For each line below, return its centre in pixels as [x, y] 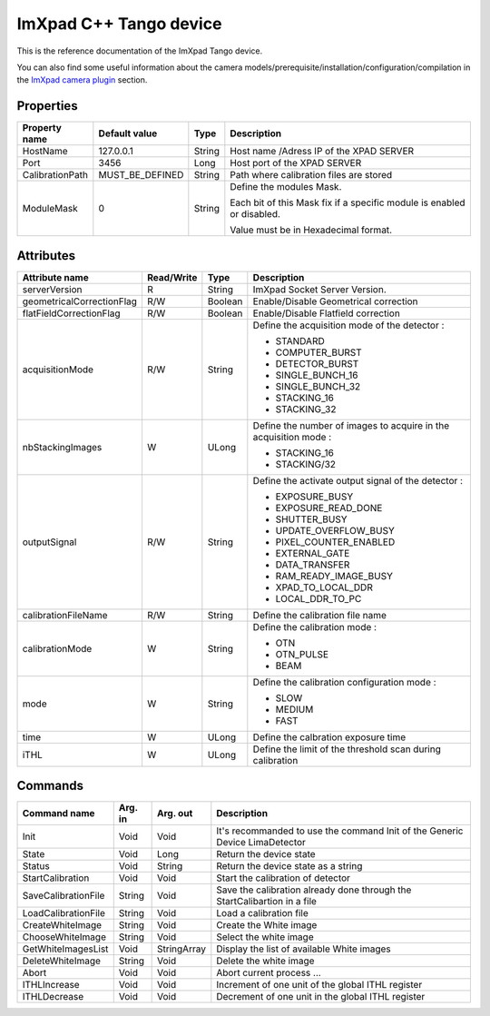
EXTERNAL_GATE [313, 553]
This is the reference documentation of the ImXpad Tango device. [140, 51]
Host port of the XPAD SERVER [296, 163]
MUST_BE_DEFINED [141, 175]
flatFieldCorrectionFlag [72, 313]
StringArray [181, 949]
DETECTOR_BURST [317, 363]
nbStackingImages [62, 447]
